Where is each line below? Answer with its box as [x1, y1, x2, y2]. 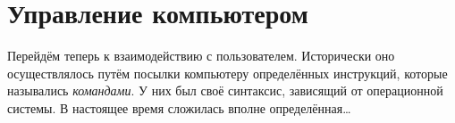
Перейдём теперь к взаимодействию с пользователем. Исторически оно [7, 46, 395, 65]
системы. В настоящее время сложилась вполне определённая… [7, 98, 351, 117]
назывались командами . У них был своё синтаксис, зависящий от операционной [7, 81, 443, 100]
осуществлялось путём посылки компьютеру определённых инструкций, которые [7, 63, 448, 82]
